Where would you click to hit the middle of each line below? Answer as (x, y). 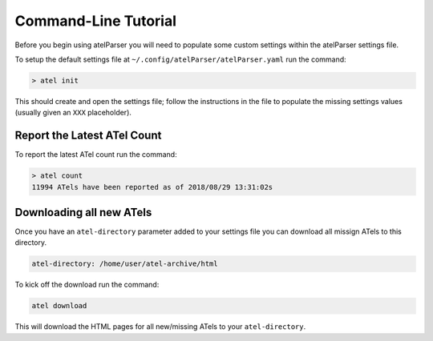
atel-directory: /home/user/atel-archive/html (125, 264)
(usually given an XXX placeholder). (73, 113)
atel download (59, 306)
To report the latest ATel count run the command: (96, 154)
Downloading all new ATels (83, 212)
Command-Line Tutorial (95, 21)
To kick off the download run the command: (87, 285)
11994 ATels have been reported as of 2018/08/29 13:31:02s (152, 187)
